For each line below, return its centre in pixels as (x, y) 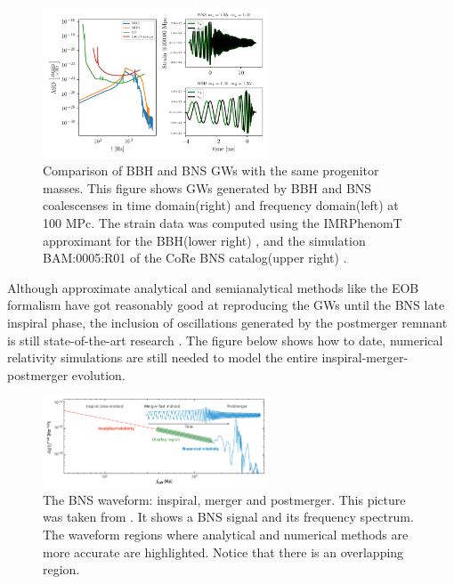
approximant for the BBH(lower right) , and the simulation (204, 240)
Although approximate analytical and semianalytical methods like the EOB (213, 287)
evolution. (98, 374)
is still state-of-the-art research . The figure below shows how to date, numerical (225, 340)
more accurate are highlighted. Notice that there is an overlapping (223, 552)
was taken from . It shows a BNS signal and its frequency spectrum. (228, 517)
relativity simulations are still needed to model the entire (162, 357)
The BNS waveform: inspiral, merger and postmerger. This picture (224, 499)
